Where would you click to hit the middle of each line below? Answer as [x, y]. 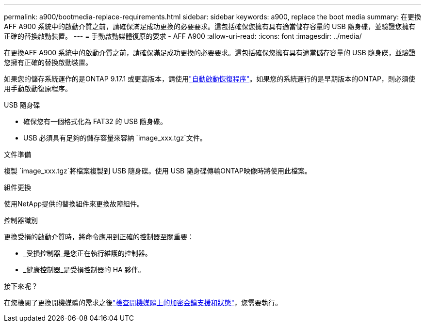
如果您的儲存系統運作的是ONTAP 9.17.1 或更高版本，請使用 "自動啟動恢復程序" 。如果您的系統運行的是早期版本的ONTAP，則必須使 [210, 79]
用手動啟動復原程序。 [38, 88]
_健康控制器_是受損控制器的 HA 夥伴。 [84, 270]
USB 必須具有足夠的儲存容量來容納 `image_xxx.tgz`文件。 [115, 138]
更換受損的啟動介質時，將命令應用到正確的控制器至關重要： [99, 237]
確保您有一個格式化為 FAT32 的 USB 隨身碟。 [95, 121]
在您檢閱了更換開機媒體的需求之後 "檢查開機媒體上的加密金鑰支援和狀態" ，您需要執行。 [143, 303]
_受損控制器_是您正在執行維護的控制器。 [88, 253]
